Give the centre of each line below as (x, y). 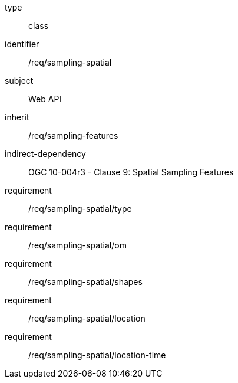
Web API (45, 99)
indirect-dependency (45, 154)
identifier (22, 44)
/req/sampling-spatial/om (77, 245)
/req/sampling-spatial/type (80, 209)
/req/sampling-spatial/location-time (97, 355)
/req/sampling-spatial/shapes (85, 282)
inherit (17, 117)
